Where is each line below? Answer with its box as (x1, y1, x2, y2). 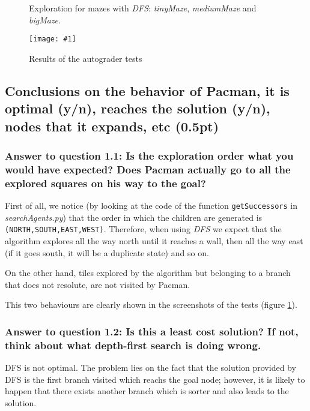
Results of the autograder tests (29, 52, 142, 64)
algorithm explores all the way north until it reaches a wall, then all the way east (5, 234, 303, 247)
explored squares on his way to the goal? (5, 175, 206, 190)
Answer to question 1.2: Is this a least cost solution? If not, (5, 323, 299, 338)
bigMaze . (29, 13, 61, 26)
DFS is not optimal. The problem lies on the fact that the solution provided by (5, 361, 296, 374)
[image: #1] (29, 35, 76, 44)
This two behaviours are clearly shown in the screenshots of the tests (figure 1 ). (5, 298, 297, 311)
